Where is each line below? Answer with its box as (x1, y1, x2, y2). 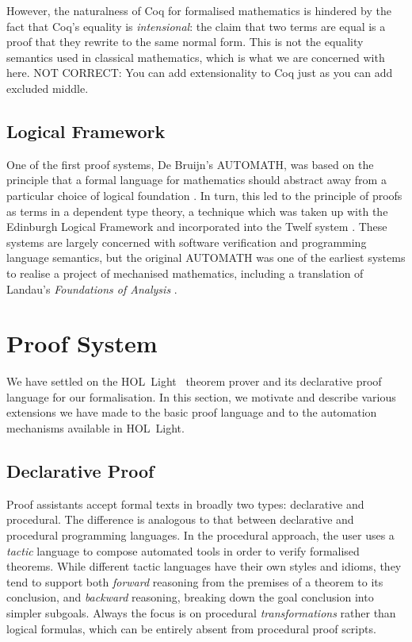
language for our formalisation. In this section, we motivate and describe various (6, 388, 396, 405)
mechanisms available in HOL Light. (6, 420, 185, 436)
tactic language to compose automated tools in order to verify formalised (6, 542, 360, 559)
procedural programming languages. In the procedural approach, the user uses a (6, 527, 395, 543)
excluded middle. (6, 79, 89, 96)
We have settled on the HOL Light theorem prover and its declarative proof (6, 373, 382, 390)
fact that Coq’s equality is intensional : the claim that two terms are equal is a (6, 17, 386, 34)
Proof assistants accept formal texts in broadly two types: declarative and (6, 495, 364, 512)
